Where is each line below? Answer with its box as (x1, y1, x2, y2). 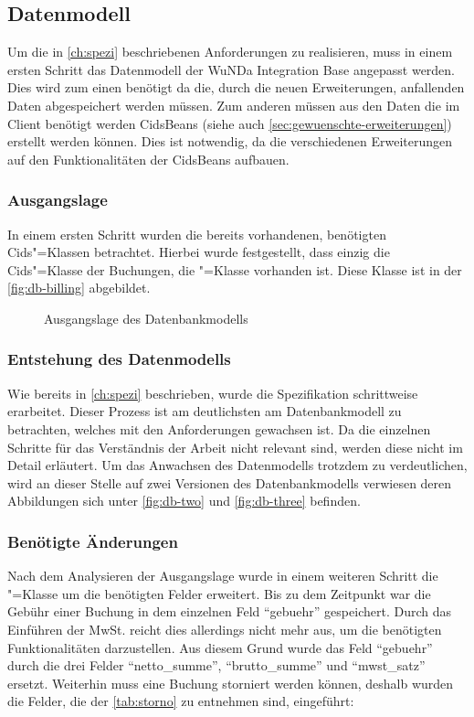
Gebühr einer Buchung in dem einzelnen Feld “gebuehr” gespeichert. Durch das (7, 602, 451, 621)
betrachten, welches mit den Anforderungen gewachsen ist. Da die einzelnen (7, 419, 431, 438)
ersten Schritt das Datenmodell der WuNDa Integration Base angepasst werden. (7, 59, 456, 79)
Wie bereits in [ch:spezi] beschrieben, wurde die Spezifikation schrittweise (7, 383, 418, 402)
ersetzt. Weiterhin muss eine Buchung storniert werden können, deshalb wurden (7, 673, 454, 692)
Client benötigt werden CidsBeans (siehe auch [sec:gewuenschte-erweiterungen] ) (7, 113, 452, 133)
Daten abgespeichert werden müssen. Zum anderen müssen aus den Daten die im (7, 95, 460, 114)
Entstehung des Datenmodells (7, 348, 231, 370)
